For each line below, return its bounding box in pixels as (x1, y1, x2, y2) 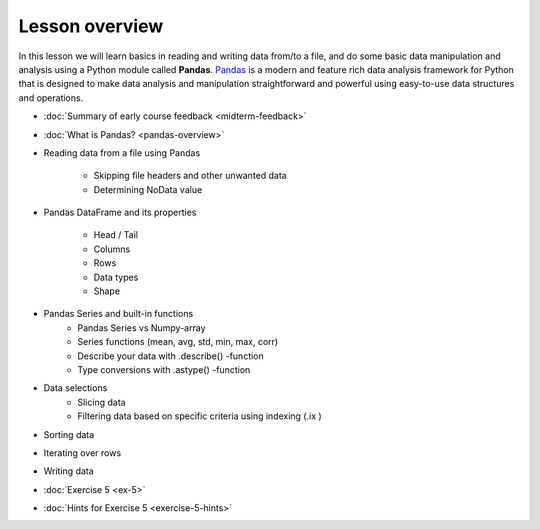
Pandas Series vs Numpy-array (77, 321, 206, 334)
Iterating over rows (43, 446, 122, 459)
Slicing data (77, 396, 126, 408)
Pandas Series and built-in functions (43, 308, 194, 320)
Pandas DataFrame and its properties (43, 206, 197, 219)
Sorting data (43, 428, 95, 440)
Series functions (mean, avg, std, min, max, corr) (77, 336, 279, 348)
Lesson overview (18, 15, 164, 37)
